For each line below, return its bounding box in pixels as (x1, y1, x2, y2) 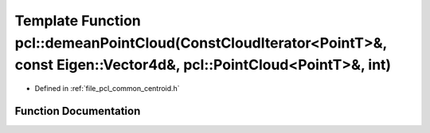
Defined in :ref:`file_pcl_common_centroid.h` (34, 84, 180, 93)
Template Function (14, 12, 141, 29)
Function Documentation (14, 104, 141, 118)
